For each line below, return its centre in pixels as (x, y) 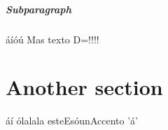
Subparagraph (38, 9)
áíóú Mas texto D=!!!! (52, 39)
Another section (84, 87)
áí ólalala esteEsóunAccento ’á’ (72, 121)
